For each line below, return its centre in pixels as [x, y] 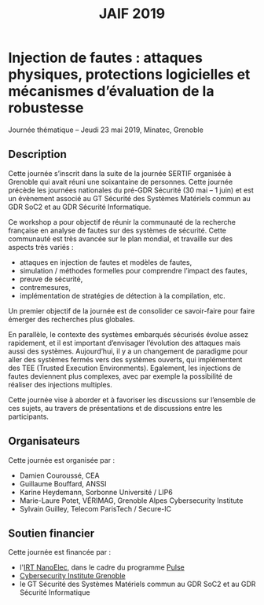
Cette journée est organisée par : [62, 460]
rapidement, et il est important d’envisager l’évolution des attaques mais [125, 343]
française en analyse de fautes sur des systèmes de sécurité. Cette [117, 230]
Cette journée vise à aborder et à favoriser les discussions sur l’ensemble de [132, 400]
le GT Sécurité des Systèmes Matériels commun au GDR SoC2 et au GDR [137, 584]
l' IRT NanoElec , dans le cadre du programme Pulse [102, 567]
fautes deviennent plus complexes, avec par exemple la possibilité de [121, 376]
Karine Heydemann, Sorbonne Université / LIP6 [96, 492]
